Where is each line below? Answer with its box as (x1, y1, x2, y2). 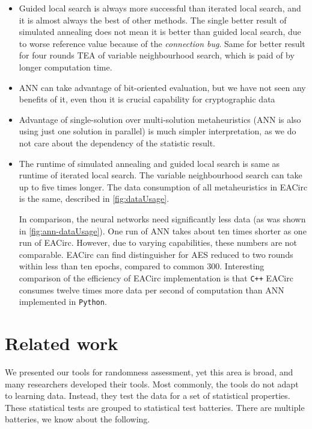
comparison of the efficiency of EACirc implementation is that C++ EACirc (19, 271, 293, 284)
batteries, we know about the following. (5, 413, 150, 425)
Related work (5, 330, 118, 355)
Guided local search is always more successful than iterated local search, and (19, 2, 301, 14)
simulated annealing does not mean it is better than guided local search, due (19, 25, 301, 38)
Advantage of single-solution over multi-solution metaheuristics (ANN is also (19, 113, 301, 125)
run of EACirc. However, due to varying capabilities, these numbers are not (19, 236, 298, 249)
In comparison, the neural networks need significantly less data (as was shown (19, 212, 306, 225)
